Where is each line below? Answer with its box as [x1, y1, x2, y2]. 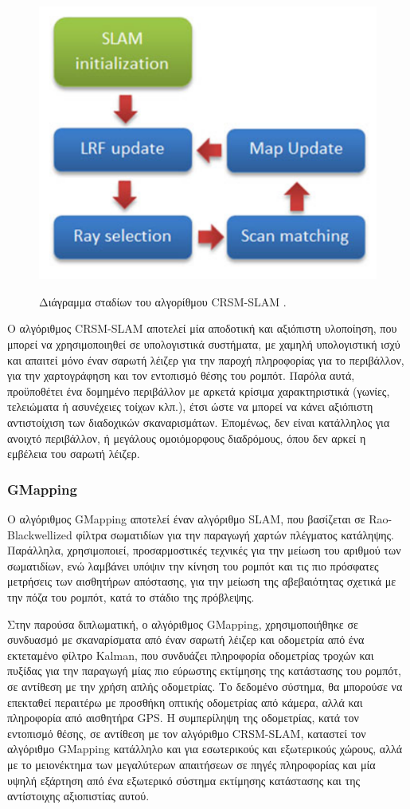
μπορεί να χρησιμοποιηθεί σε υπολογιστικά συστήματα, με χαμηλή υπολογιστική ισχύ [7, 336, 400, 353]
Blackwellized [7, 526, 72, 543]
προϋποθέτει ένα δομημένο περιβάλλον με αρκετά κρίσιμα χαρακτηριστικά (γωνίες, [7, 382, 390, 399]
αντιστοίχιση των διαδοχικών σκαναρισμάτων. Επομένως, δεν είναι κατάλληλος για [7, 414, 390, 431]
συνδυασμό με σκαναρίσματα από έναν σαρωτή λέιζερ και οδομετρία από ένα [7, 631, 365, 648]
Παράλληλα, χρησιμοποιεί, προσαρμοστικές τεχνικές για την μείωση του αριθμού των [7, 542, 401, 558]
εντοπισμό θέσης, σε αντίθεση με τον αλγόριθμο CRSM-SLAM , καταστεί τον [7, 724, 366, 741]
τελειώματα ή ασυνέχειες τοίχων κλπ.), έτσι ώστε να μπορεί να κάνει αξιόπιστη [7, 398, 373, 415]
